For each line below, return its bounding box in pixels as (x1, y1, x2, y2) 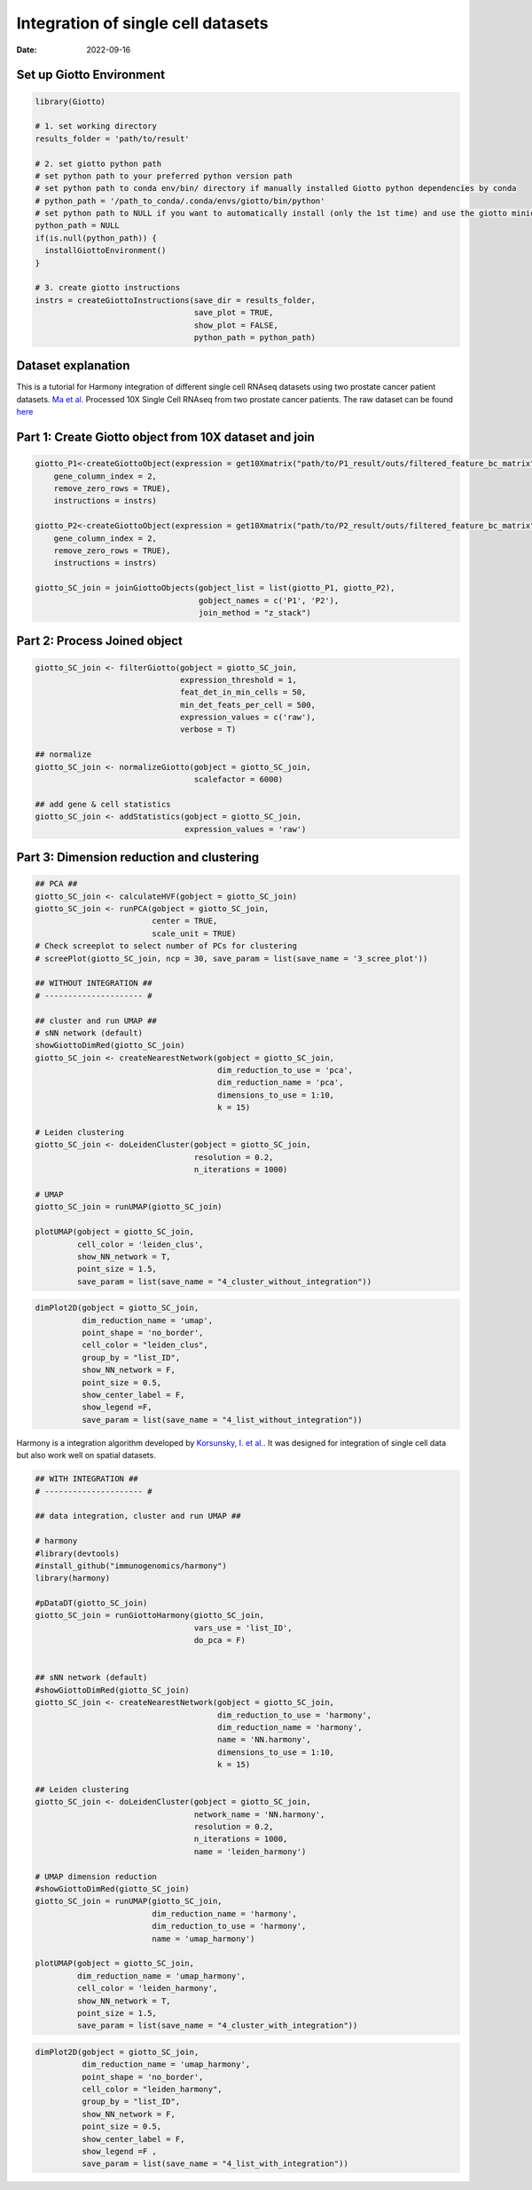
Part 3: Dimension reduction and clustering (16, 850, 260, 865)
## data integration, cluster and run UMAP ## (35, 1511, 241, 1521)
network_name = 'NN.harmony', (193, 1809, 325, 1820)
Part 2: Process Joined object (16, 633, 184, 648)
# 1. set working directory (35, 121, 157, 131)
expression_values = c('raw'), (179, 712, 317, 723)
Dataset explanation (16, 358, 130, 373)
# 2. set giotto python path (35, 158, 162, 169)
